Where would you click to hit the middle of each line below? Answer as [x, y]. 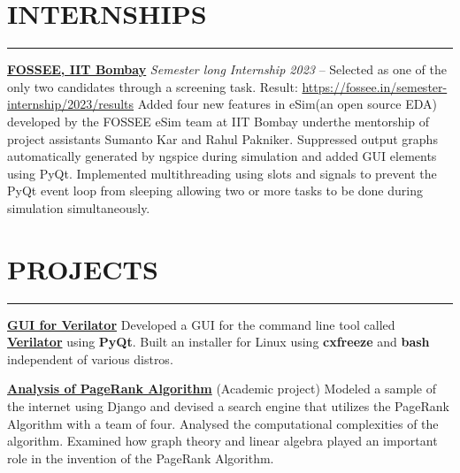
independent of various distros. [90, 359]
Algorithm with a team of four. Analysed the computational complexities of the [223, 423]
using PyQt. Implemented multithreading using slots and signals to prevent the [222, 173]
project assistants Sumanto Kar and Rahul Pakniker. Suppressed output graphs [222, 138]
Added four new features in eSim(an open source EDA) [287, 104]
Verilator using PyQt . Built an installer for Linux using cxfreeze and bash [218, 342]
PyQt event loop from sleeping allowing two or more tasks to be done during [215, 191]
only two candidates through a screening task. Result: [153, 86]
